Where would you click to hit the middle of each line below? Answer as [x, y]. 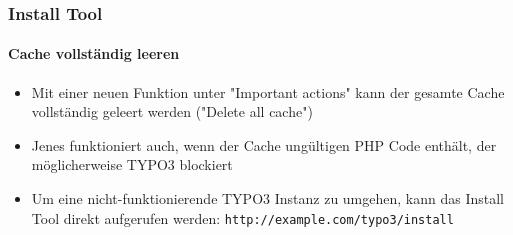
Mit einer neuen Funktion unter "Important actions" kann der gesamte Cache [268, 91]
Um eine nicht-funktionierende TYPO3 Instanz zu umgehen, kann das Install [268, 198]
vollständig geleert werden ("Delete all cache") [172, 111]
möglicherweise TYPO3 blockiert [132, 164]
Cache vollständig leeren [94, 53]
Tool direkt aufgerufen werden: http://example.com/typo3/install [242, 217]
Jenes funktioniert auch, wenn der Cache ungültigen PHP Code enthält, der [264, 144]
